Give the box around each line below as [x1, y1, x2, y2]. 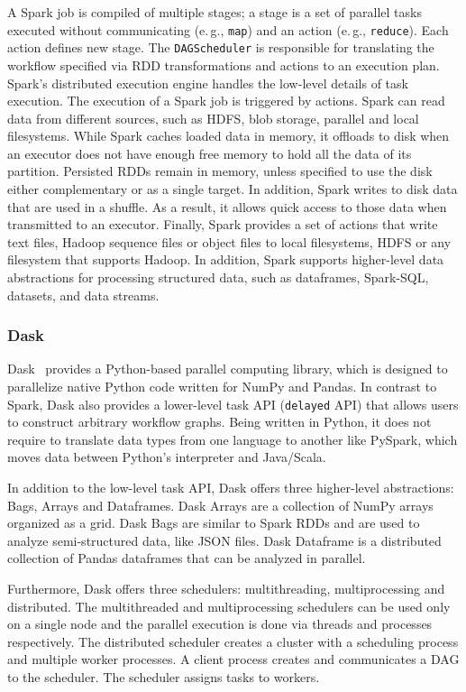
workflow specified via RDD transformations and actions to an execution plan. [7, 55, 440, 74]
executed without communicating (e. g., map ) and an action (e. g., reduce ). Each [7, 20, 449, 39]
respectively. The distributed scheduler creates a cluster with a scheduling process [7, 632, 459, 650]
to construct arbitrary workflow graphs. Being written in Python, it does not [7, 412, 432, 431]
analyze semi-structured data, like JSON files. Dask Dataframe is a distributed [7, 531, 442, 549]
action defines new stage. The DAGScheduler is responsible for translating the [7, 38, 434, 57]
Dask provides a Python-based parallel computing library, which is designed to [7, 359, 448, 378]
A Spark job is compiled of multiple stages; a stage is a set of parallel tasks [7, 3, 422, 21]
